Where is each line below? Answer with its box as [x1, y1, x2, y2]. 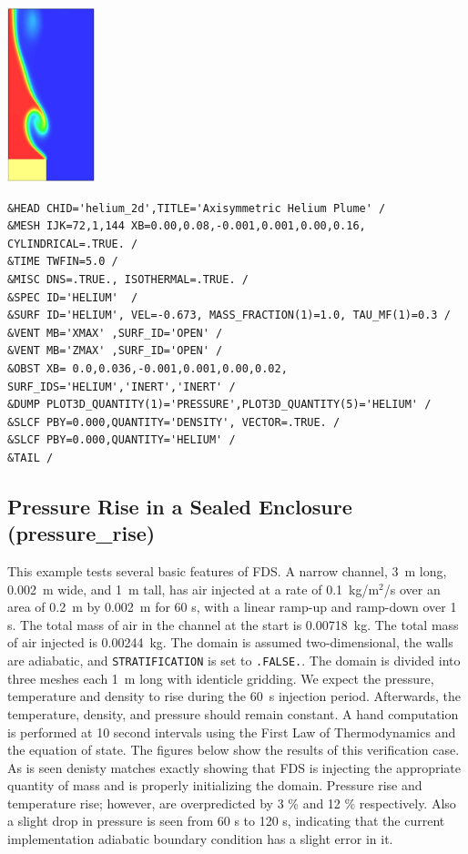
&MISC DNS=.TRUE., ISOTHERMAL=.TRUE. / [7, 272, 249, 286]
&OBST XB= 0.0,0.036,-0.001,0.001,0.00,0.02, [7, 361, 288, 375]
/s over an [383, 579, 441, 598]
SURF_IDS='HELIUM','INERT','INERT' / [7, 380, 236, 393]
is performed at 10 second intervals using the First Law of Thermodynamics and [7, 722, 456, 741]
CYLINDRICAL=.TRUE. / [7, 237, 138, 250]
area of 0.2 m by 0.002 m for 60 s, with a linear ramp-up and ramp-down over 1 [7, 597, 457, 616]
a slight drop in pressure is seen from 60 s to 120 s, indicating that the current [7, 811, 445, 830]
